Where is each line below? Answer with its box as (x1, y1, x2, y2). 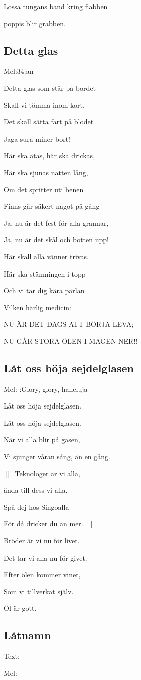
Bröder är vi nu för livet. (4, 535, 80, 546)
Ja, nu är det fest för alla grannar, (4, 217, 109, 228)
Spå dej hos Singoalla (4, 501, 69, 512)
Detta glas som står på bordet (4, 82, 96, 93)
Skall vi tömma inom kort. (4, 99, 85, 110)
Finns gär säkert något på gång (4, 201, 100, 211)
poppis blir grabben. (4, 18, 66, 28)
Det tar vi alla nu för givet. (4, 552, 87, 563)
